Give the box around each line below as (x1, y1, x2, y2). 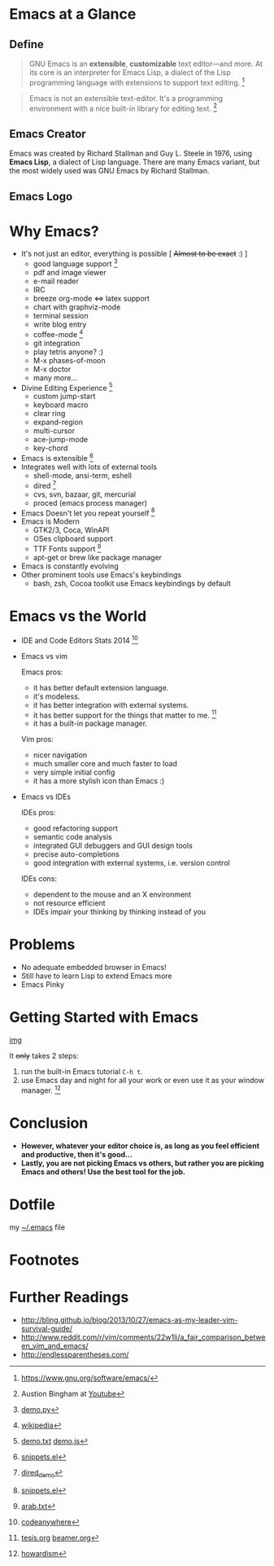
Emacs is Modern (20, 516, 80, 526)
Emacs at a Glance (9, 5, 137, 24)
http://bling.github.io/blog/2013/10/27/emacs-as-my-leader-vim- (20, 1314, 238, 1324)
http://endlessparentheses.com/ (20, 1349, 129, 1359)
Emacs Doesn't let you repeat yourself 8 (20, 507, 155, 518)
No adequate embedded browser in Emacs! (20, 963, 167, 972)
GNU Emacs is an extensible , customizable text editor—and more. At (28, 59, 263, 68)
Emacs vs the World (9, 608, 147, 625)
